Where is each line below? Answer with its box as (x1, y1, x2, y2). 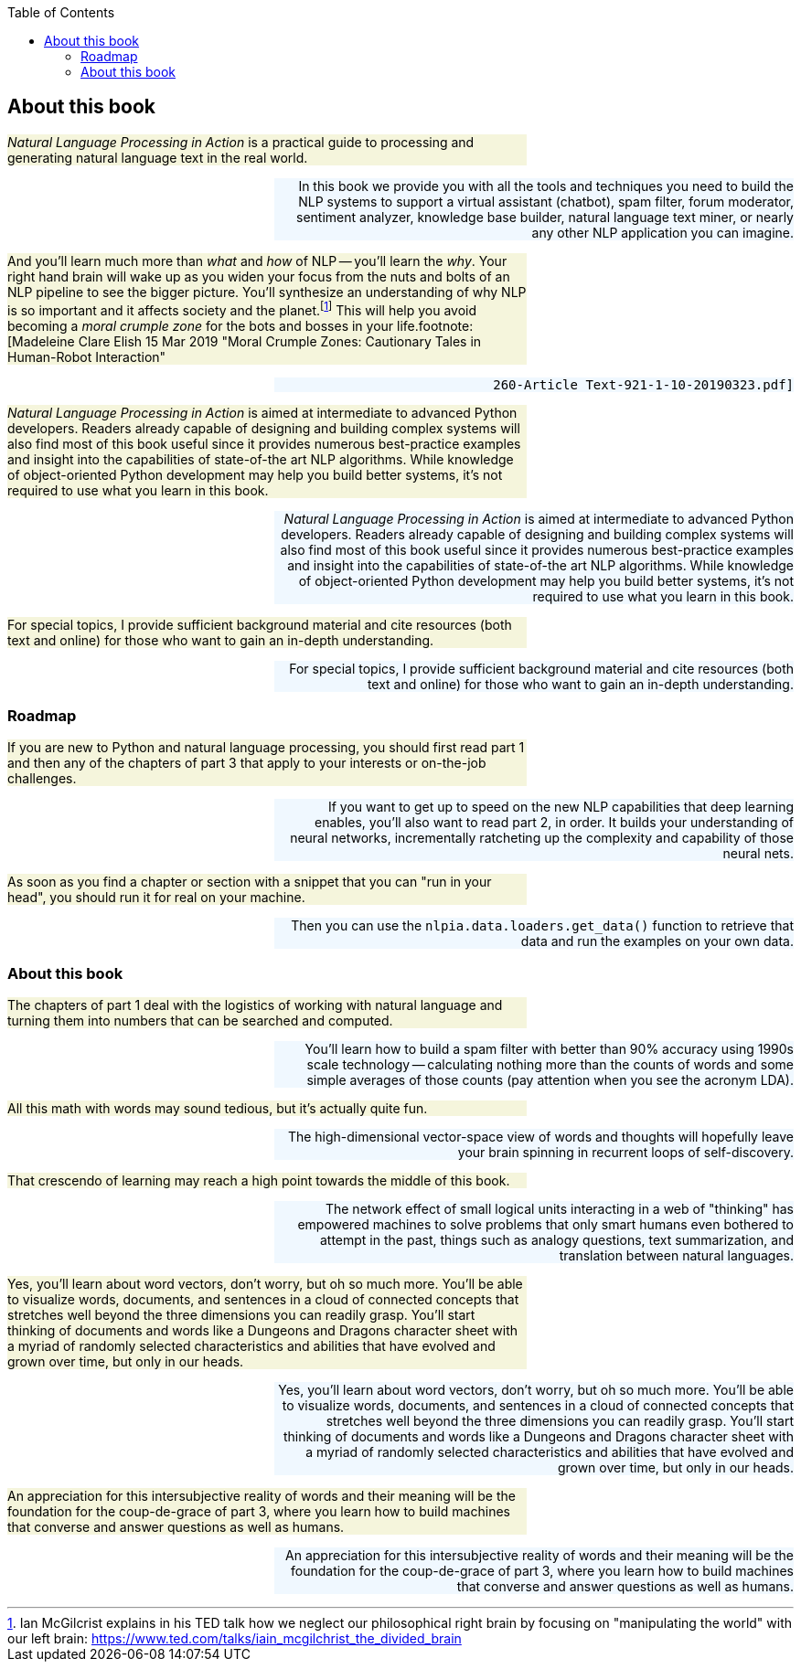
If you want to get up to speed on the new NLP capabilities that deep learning (327, 799, 794, 815)
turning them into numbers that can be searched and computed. (7, 1013, 393, 1028)
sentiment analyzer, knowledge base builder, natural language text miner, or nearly (296, 208, 794, 225)
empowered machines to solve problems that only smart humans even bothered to (297, 1217, 794, 1232)
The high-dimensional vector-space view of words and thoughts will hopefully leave (287, 1129, 794, 1144)
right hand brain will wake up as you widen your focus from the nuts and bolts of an (7, 268, 510, 284)
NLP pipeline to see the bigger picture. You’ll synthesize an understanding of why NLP (7, 283, 527, 300)
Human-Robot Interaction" (7, 348, 166, 365)
